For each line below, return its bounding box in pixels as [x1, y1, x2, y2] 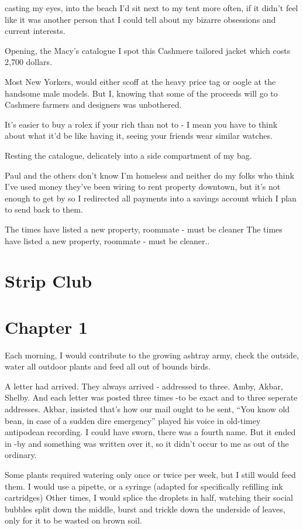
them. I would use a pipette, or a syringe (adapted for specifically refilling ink [5, 480, 283, 492]
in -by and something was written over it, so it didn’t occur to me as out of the [5, 437, 289, 449]
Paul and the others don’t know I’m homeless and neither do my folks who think [5, 169, 294, 181]
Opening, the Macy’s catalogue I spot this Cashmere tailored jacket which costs [5, 44, 291, 56]
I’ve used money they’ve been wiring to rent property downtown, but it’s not [5, 180, 281, 193]
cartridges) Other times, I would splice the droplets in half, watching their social [5, 491, 293, 504]
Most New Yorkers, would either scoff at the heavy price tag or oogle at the [5, 75, 276, 87]
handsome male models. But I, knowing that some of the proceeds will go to [5, 87, 278, 99]
